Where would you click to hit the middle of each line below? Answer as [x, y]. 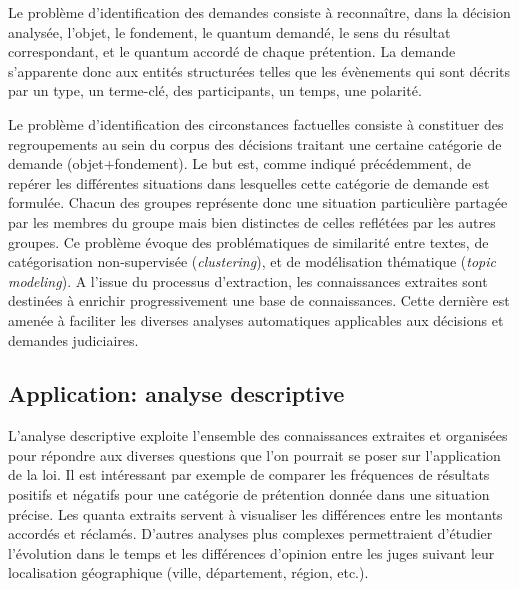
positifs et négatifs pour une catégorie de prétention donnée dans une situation [249, 494]
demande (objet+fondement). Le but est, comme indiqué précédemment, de [240, 163]
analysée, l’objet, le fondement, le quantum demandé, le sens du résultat [229, 31]
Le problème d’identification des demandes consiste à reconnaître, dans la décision [259, 12]
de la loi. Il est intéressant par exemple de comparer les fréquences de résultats [249, 474]
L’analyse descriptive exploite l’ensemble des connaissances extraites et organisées [258, 435]
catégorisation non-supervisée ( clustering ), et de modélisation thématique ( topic [252, 261]
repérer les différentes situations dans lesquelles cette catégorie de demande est [249, 182]
